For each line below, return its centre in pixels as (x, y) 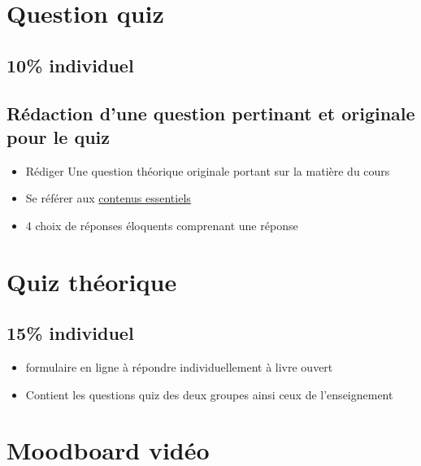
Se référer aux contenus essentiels (108, 198)
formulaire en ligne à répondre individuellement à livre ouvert (179, 367)
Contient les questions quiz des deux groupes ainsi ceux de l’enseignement (209, 394)
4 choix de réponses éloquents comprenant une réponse (162, 225)
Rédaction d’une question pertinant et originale (211, 113)
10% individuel (70, 65)
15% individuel (70, 333)
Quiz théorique (92, 281)
